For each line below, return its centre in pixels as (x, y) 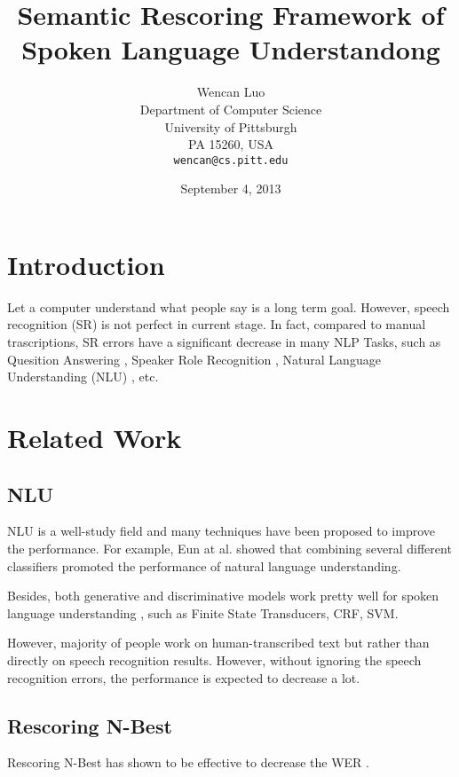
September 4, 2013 (231, 188)
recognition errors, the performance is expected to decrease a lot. (184, 677)
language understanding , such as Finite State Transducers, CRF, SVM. (203, 612)
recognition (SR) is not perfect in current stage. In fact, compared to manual (217, 324)
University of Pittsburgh (231, 126)
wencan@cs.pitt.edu (231, 160)
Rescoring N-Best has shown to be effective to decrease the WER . (188, 762)
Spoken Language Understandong (231, 49)
